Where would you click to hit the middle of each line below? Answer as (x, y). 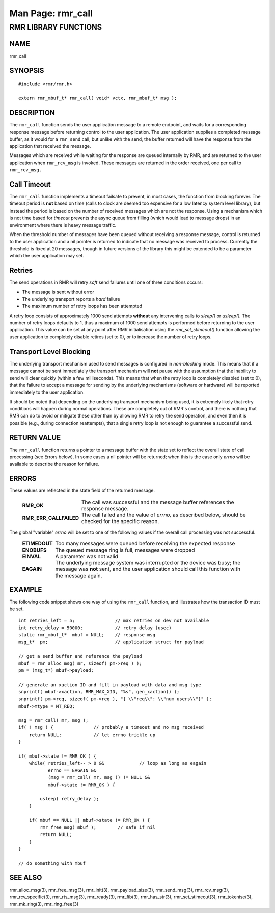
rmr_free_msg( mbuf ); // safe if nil (98, 827)
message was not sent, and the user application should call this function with (148, 569)
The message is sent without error (58, 292)
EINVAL (32, 557)
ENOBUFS (34, 550)
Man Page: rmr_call (51, 13)
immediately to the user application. (47, 392)
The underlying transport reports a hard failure (71, 299)
